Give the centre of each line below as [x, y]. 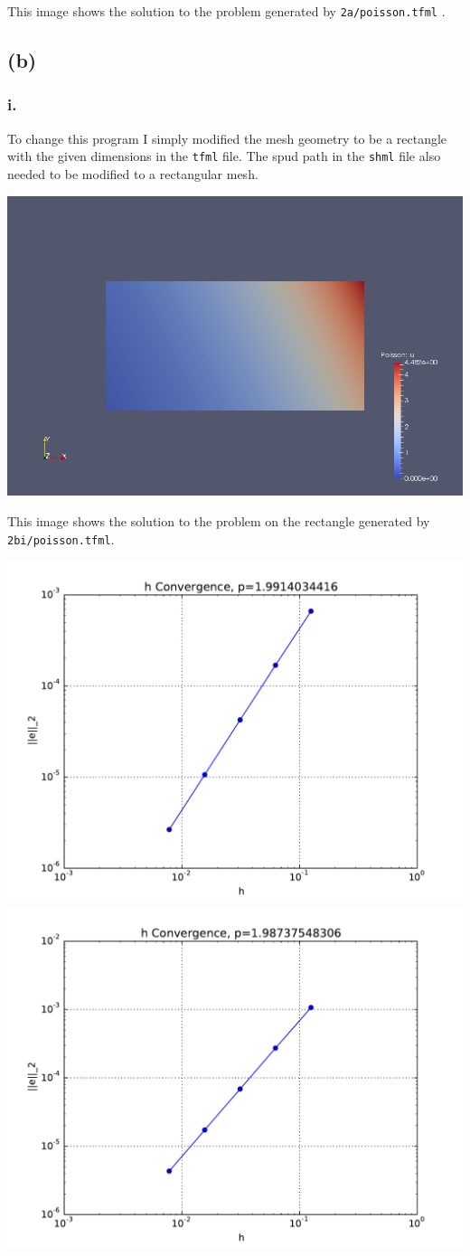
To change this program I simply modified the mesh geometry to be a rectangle [227, 138]
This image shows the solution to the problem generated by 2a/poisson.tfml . [226, 11]
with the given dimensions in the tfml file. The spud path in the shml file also [224, 156]
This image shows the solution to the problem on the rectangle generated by [219, 520]
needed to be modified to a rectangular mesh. [133, 173]
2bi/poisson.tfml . [61, 538]
